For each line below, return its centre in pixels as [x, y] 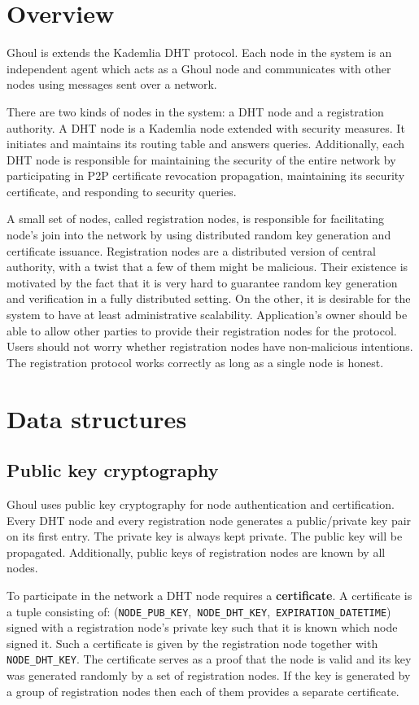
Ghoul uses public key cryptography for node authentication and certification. [201, 504]
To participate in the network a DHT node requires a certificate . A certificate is [209, 595]
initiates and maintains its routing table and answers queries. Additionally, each [206, 144]
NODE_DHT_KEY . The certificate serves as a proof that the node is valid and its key [209, 659]
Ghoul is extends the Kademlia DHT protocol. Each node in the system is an [199, 53]
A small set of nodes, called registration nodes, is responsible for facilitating [195, 219]
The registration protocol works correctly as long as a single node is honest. [195, 362]
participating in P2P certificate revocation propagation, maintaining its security [206, 175]
